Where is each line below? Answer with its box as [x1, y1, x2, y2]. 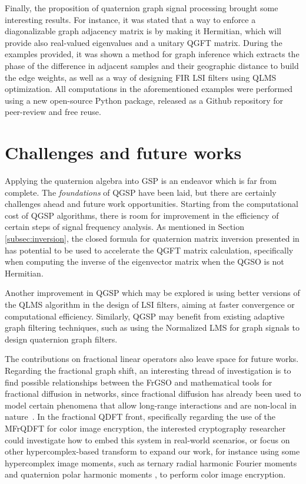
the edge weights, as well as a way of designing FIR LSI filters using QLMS [5, 71, 277, 83]
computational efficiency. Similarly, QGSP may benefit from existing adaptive [5, 310, 285, 322]
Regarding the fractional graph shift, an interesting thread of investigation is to [5, 364, 291, 376]
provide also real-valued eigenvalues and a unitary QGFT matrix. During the [5, 36, 282, 48]
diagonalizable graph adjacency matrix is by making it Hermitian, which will [5, 25, 282, 37]
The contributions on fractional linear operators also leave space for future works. [5, 353, 299, 365]
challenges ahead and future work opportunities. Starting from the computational [5, 197, 298, 210]
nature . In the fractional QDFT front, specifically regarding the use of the [5, 410, 276, 423]
